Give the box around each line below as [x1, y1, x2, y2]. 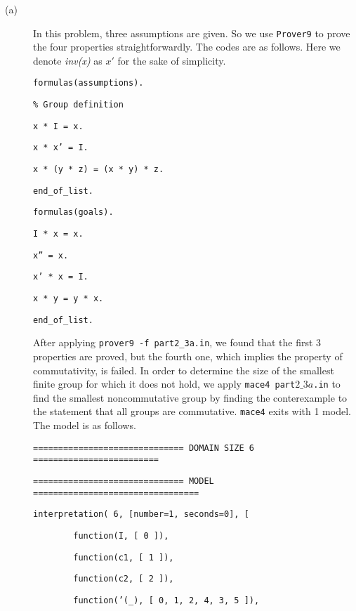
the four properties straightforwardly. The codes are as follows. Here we [33, 39, 341, 54]
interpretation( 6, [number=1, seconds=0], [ [33, 509, 249, 520]
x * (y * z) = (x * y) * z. [33, 164, 164, 175]
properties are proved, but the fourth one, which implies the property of [33, 348, 343, 363]
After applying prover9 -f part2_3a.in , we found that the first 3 [33, 335, 322, 350]
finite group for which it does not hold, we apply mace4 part [33, 376, 296, 391]
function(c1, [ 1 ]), [73, 552, 174, 563]
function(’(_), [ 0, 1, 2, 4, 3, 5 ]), [73, 595, 260, 605]
